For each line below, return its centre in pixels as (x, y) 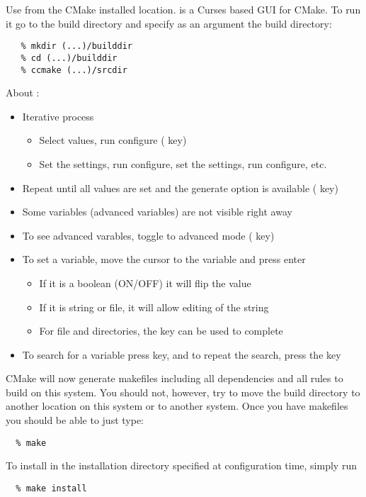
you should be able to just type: (75, 420)
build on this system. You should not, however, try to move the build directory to (183, 392)
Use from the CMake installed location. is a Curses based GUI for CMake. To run (183, 9)
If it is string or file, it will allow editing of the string (154, 307)
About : (23, 93)
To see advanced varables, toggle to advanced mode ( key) (148, 235)
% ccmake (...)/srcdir (74, 70)
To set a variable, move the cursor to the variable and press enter (164, 259)
